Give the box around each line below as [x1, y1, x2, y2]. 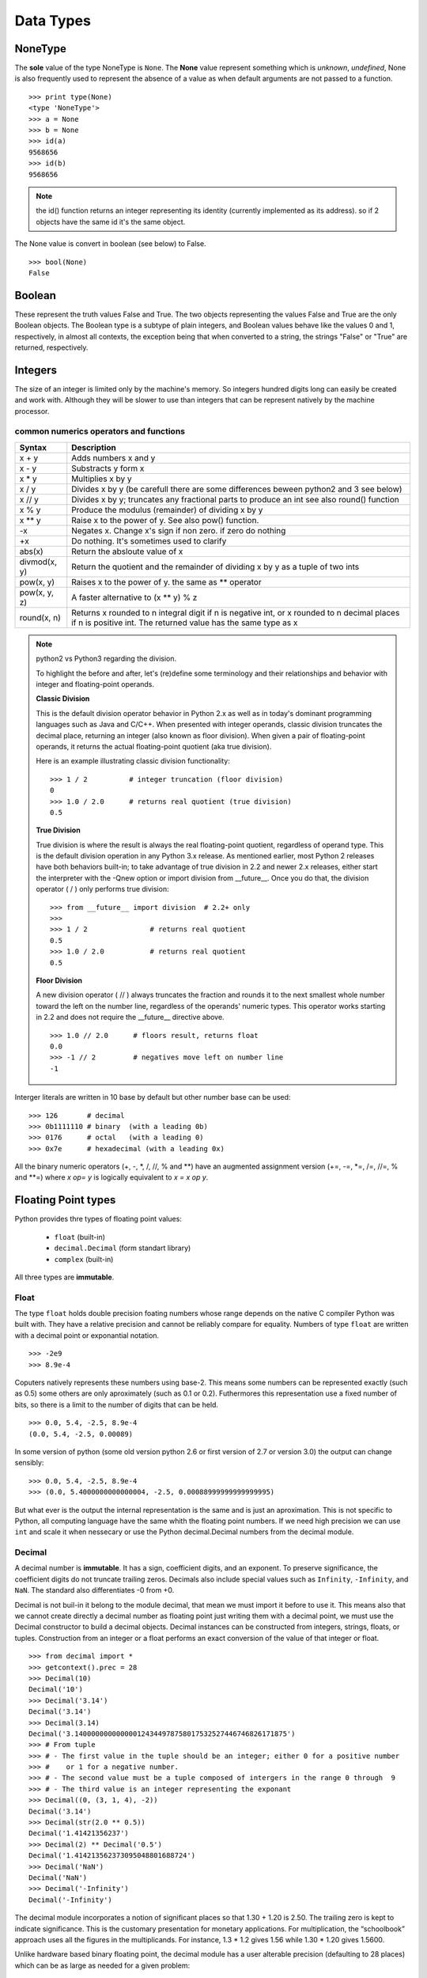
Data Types [14, 12, 91, 29]
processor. [14, 406, 50, 415]
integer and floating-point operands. [36, 680, 154, 688]
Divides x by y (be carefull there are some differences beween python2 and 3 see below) [71, 483, 402, 494]
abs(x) [19, 546, 43, 557]
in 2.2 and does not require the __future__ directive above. [36, 1013, 225, 1022]
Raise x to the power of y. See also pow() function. [71, 514, 259, 525]
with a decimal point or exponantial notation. [14, 1330, 160, 1340]
